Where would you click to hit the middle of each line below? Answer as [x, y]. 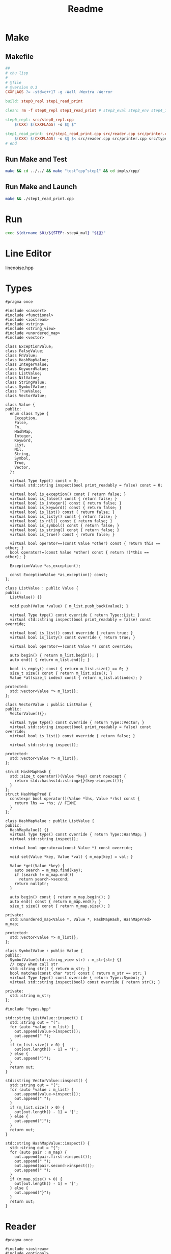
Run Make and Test [36, 159]
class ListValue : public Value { [42, 588]
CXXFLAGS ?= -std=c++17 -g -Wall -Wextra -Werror [59, 92]
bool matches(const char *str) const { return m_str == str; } [78, 973]
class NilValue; [22, 378]
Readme [85, 9]
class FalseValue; [25, 351]
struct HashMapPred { [28, 794]
